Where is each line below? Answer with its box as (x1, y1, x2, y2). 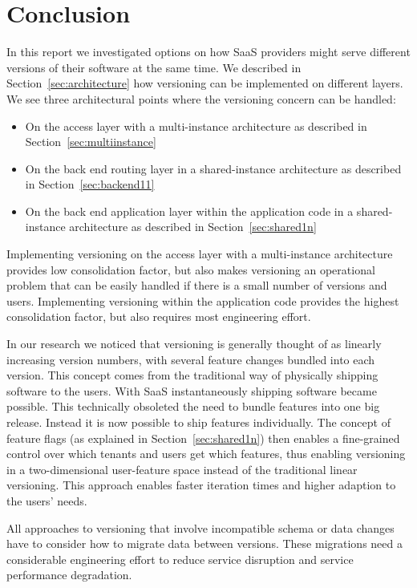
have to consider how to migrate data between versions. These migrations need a (6, 535, 403, 552)
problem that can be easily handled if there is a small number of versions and (6, 277, 387, 294)
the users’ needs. (6, 492, 87, 509)
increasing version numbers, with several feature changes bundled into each (6, 351, 375, 367)
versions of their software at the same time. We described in (6, 59, 302, 75)
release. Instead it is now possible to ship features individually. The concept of (6, 414, 391, 430)
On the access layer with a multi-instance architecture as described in (25, 117, 367, 134)
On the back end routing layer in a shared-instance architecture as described (25, 160, 402, 176)
